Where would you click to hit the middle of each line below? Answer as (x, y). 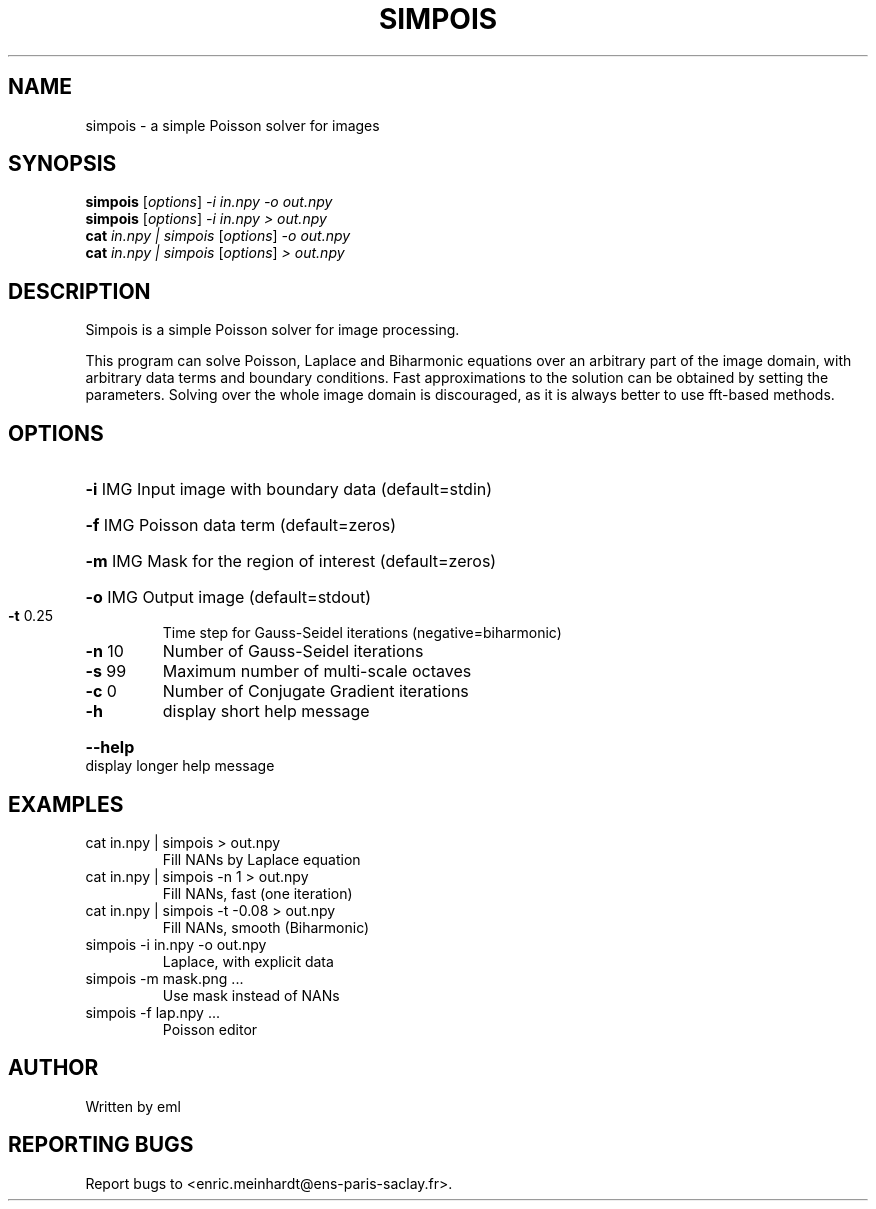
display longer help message (180, 766)
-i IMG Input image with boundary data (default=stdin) (289, 489)
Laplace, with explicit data (248, 961)
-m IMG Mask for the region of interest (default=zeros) (291, 561)
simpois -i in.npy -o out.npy (176, 944)
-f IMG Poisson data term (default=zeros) (241, 525)
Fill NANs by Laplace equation (261, 859)
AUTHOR (53, 1068)
